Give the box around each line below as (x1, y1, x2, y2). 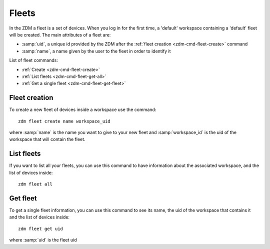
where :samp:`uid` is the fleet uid (9, 237, 77, 243)
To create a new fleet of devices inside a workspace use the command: (9, 106, 156, 112)
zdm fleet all (18, 181, 52, 187)
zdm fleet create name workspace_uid (18, 118, 111, 124)
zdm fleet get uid (18, 225, 63, 231)
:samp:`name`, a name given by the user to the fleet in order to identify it (21, 48, 171, 54)
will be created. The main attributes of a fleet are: (9, 31, 111, 37)
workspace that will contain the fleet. (9, 136, 85, 142)
